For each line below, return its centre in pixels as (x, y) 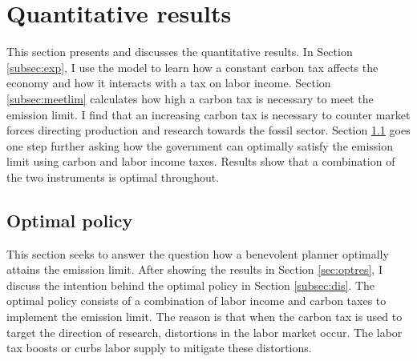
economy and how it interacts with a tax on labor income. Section (169, 83)
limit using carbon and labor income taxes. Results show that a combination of (201, 161)
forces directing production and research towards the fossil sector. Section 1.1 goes (208, 130)
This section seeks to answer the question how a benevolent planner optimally (198, 253)
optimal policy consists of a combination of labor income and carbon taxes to (196, 301)
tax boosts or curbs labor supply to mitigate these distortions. (159, 348)
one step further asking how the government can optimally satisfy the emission (200, 145)
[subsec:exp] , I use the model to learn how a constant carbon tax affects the (192, 67)
